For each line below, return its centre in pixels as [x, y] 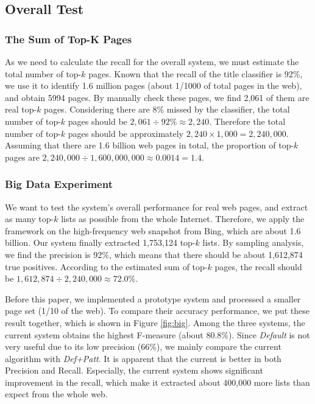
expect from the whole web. [56, 394]
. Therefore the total [247, 121]
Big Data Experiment [59, 184]
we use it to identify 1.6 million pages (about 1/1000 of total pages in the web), [154, 85]
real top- [21, 109]
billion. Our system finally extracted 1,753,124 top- [100, 242]
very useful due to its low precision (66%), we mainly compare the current [143, 347]
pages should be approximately [126, 133]
